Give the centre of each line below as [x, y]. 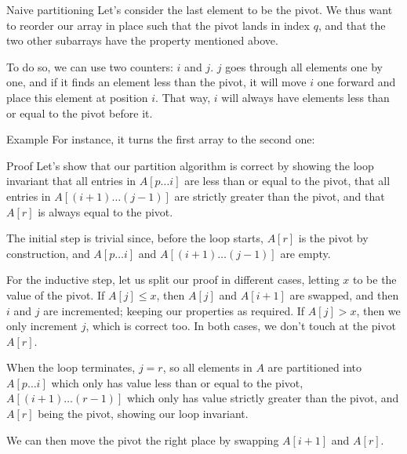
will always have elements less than [305, 97]
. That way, [183, 97]
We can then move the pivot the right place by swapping [143, 439]
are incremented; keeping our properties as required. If [174, 310]
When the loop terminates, [71, 367]
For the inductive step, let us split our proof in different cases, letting [173, 280]
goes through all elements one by [304, 66]
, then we [378, 310]
